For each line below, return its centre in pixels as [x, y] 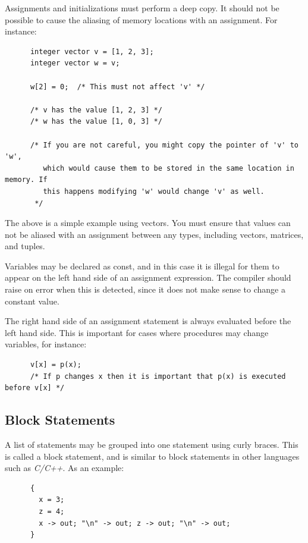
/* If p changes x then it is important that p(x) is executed [158, 376]
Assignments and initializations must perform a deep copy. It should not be [142, 8]
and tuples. [25, 246]
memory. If [26, 180]
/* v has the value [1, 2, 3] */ [96, 110]
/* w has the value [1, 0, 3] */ [96, 122]
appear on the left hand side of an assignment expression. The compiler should [148, 277]
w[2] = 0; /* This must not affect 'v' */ [117, 87]
